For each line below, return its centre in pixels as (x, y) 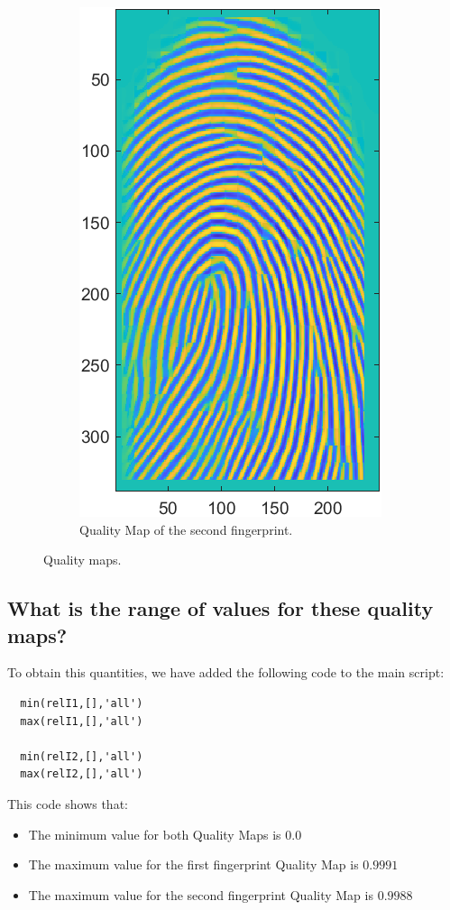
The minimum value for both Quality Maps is (155, 834)
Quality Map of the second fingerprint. (186, 529)
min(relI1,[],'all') (82, 703)
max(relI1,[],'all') (82, 721)
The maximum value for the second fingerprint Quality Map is (201, 894)
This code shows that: (68, 803)
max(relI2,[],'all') (82, 774)
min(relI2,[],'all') (82, 756)
